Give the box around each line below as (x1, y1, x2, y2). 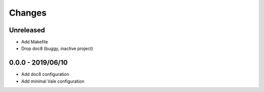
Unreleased (9, 26, 45, 34)
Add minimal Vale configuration (21, 78, 85, 84)
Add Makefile (21, 39, 48, 45)
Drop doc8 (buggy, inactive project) (21, 46, 93, 51)
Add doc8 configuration (21, 71, 69, 77)
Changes (9, 7, 46, 18)
